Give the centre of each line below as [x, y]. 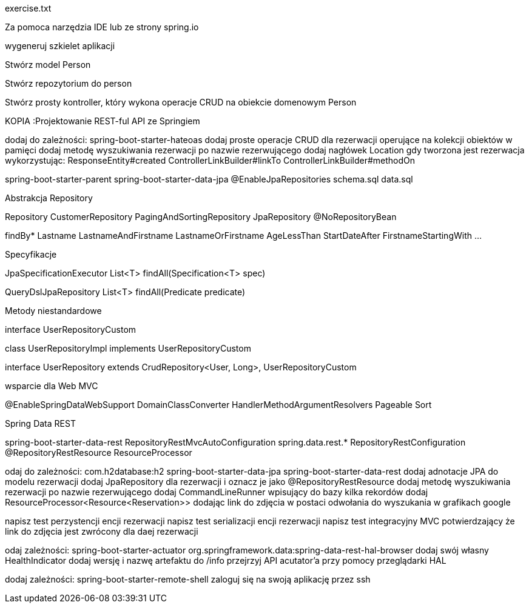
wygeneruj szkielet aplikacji [60, 46]
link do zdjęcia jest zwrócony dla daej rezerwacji [102, 531]
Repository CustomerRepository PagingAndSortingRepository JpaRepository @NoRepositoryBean [201, 217]
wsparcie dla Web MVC [52, 386]
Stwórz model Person [48, 65]
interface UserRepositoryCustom [71, 329]
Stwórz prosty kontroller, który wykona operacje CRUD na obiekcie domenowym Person [181, 102]
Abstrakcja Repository [49, 198]
